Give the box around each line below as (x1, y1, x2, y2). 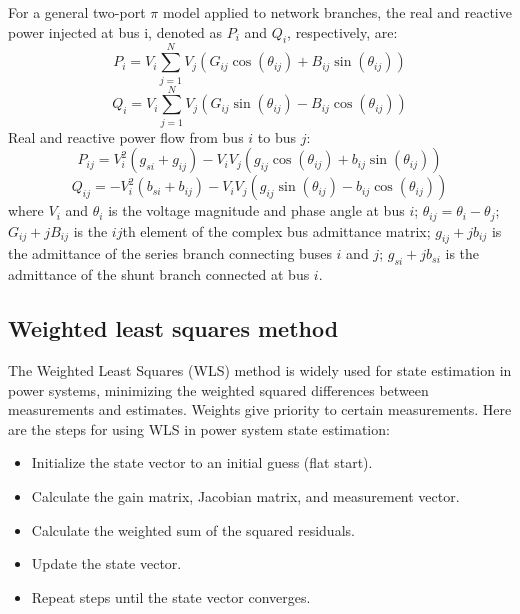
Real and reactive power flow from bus (8, 126, 244, 147)
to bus (257, 126, 297, 147)
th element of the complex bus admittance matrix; (122, 220, 431, 241)
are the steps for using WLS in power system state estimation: (8, 418, 390, 439)
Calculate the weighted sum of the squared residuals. (31, 519, 355, 540)
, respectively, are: (287, 21, 398, 42)
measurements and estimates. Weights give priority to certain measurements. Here (8, 399, 512, 420)
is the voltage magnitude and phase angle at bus (108, 200, 405, 221)
